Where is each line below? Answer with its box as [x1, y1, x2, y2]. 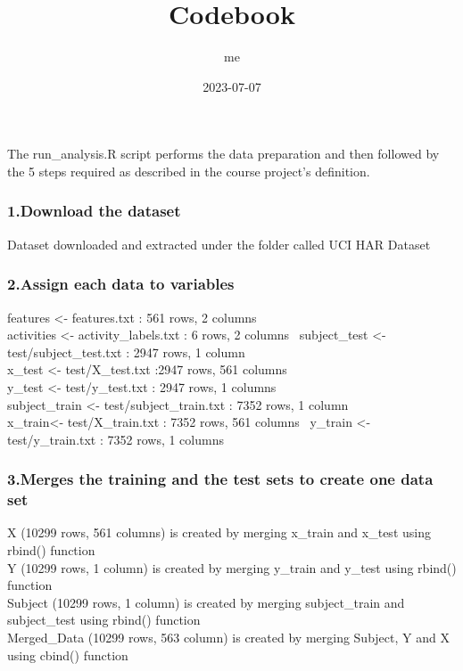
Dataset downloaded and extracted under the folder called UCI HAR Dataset [7, 234, 431, 253]
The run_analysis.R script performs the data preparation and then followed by [7, 144, 440, 163]
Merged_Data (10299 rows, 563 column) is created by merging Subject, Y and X [7, 627, 450, 646]
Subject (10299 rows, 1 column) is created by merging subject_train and [7, 593, 405, 611]
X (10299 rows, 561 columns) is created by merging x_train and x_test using [7, 523, 431, 542]
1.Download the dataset [7, 200, 181, 222]
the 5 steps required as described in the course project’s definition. [7, 161, 370, 180]
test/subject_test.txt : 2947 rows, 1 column [7, 342, 245, 361]
